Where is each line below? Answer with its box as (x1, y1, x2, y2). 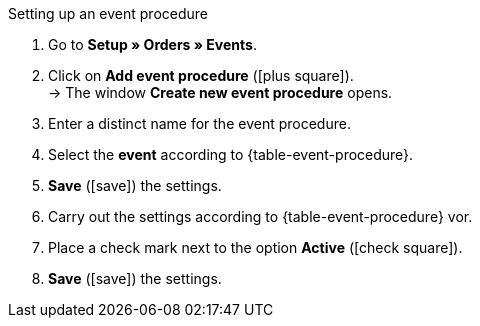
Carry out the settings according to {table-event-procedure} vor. (48, 208, 473, 225)
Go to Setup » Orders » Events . (48, 36, 257, 53)
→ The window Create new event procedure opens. (48, 84, 393, 101)
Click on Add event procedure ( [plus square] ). (48, 67, 354, 84)
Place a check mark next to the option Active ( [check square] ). (48, 239, 463, 256)
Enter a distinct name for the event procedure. (48, 115, 351, 132)
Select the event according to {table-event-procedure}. (48, 146, 414, 163)
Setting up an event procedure (8, 5, 208, 22)
